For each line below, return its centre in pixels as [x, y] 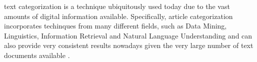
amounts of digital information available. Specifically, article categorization [118, 16]
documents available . [37, 55]
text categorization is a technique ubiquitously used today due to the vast [117, 6]
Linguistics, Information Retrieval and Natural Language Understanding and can [128, 35]
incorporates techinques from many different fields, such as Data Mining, [115, 26]
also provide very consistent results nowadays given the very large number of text [129, 45]
